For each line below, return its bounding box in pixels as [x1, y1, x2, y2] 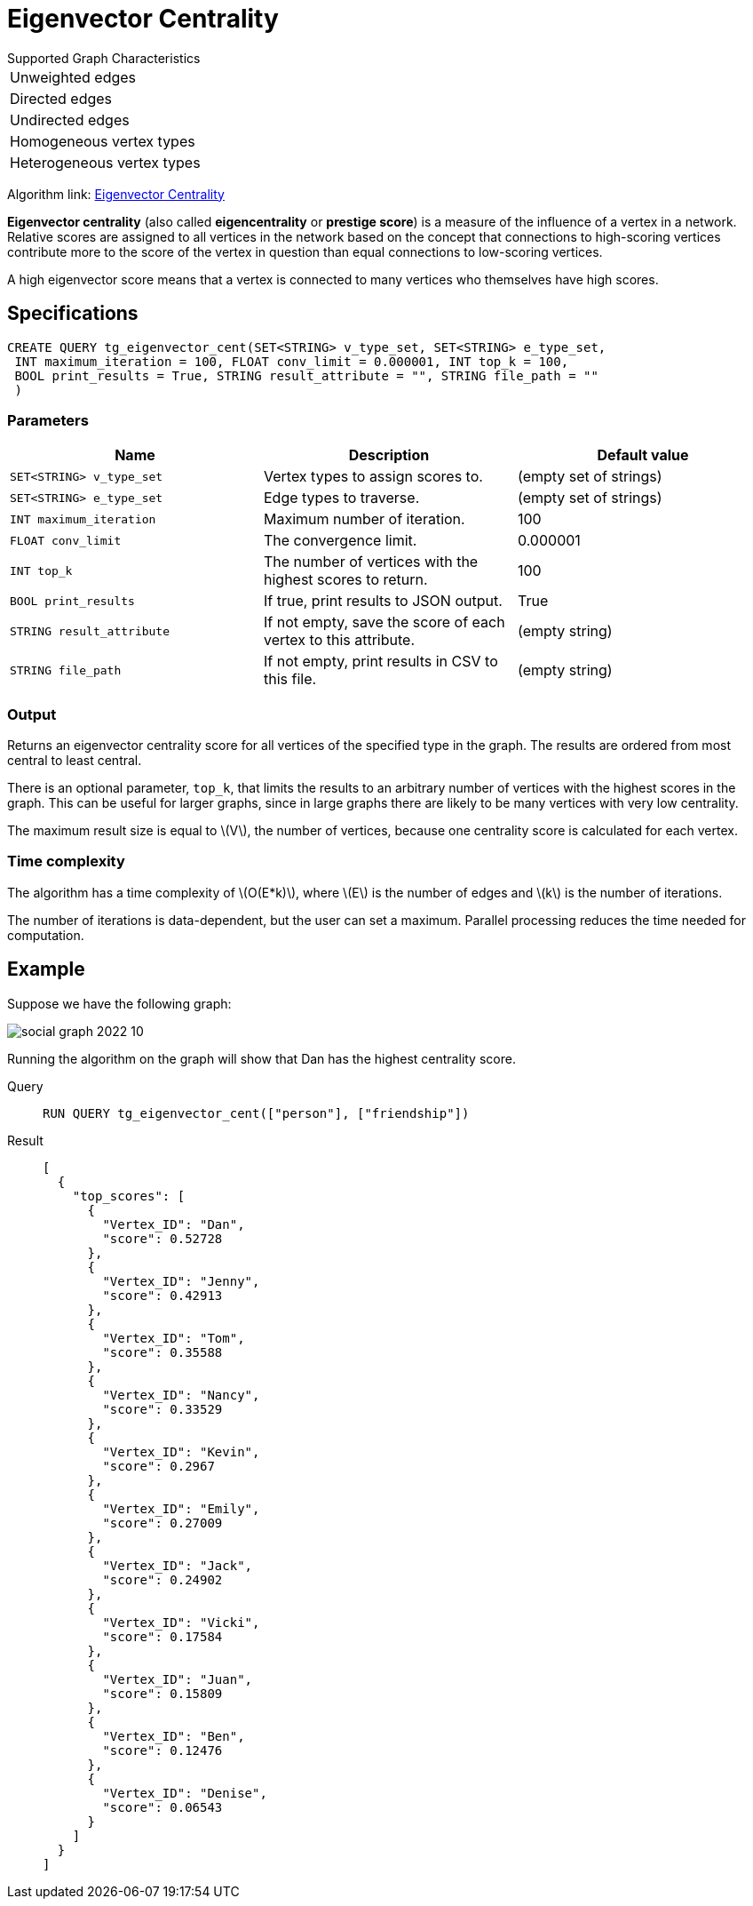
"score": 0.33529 [102, 1401, 223, 1416]
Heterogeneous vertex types [10, 153, 201, 171]
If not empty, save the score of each [263, 613, 505, 632]
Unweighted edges [10, 68, 137, 86]
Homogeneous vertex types [10, 132, 195, 150]
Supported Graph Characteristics [7, 50, 201, 66]
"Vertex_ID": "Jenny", [102, 1273, 260, 1288]
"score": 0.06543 [102, 1799, 223, 1814]
